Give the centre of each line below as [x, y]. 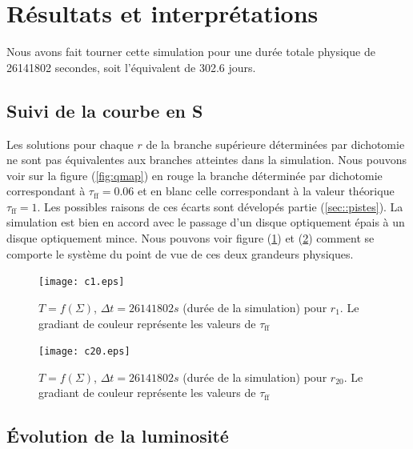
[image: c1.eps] [82, 282]
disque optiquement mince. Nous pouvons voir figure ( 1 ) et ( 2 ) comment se [190, 238]
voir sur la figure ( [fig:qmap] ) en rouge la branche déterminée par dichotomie [194, 175]
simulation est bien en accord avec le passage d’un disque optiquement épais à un [206, 222]
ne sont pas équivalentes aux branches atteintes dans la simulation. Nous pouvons [207, 160]
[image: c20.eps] [84, 352]
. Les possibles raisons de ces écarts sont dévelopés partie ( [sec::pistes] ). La [220, 206]
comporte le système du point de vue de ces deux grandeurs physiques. [180, 253]
